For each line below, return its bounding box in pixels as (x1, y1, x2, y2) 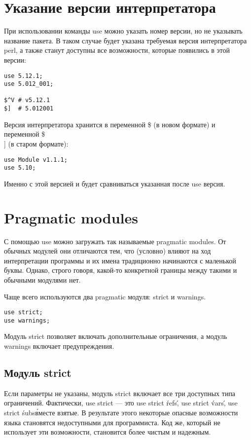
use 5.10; (4, 164, 36, 172)
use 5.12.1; (4, 72, 43, 79)
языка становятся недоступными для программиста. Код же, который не (4, 417, 220, 427)
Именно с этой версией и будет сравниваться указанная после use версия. (4, 178, 225, 188)
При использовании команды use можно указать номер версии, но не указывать (4, 26, 243, 36)
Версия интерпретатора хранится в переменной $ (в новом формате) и (4, 119, 215, 129)
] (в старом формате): (4, 138, 69, 148)
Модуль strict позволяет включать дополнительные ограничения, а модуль (4, 331, 227, 341)
